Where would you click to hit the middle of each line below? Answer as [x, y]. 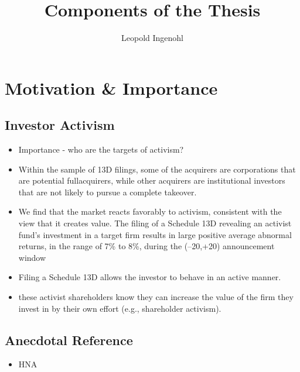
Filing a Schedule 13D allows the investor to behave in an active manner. [150, 277]
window [32, 257]
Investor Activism [60, 125]
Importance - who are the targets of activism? [101, 149]
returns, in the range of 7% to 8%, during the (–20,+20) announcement [146, 246]
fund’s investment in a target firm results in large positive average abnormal [155, 234]
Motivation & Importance [111, 87]
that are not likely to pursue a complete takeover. [108, 192]
